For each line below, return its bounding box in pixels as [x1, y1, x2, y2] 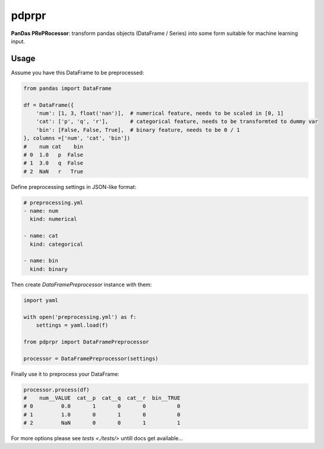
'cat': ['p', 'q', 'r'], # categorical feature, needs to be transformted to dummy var [36, 118, 318, 125]
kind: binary [30, 265, 68, 273]
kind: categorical [30, 241, 83, 248]
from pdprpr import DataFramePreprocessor [23, 339, 149, 345]
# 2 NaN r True [23, 168, 83, 175]
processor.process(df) [23, 386, 90, 393]
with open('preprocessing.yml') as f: [23, 314, 137, 320]
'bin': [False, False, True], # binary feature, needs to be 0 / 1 [36, 127, 240, 133]
